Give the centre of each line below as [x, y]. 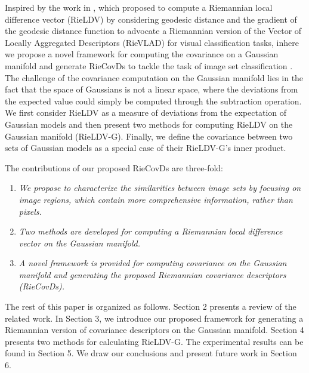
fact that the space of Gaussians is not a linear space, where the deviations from [152, 89]
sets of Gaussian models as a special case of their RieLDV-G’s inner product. [146, 148]
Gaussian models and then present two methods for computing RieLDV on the [149, 124]
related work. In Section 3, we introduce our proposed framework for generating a [154, 318]
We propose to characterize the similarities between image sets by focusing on [160, 188]
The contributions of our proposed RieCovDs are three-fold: [114, 167]
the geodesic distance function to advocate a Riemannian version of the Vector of [153, 31]
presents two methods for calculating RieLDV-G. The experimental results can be [154, 341]
